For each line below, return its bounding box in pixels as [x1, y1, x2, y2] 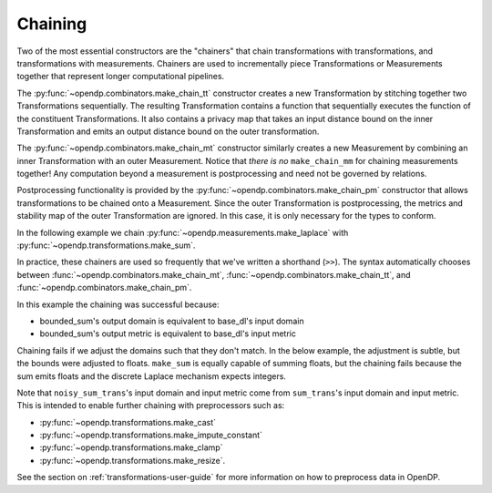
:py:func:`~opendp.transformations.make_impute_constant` [39, 429, 263, 441]
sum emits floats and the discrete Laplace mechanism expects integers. [16, 370, 287, 382]
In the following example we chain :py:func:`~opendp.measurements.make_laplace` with [16, 227, 349, 238]
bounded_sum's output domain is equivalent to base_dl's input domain [39, 315, 304, 326]
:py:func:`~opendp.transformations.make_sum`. [16, 240, 196, 251]
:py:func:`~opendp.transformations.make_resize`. [39, 455, 226, 466]
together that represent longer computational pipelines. [16, 71, 225, 82]
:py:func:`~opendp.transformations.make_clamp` [39, 442, 223, 453]
